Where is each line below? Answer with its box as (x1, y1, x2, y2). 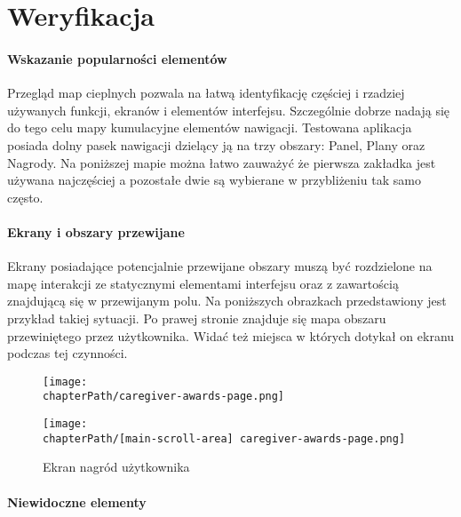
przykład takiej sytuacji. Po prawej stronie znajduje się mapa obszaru (7, 308, 386, 327)
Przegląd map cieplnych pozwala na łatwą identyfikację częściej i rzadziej (7, 84, 405, 102)
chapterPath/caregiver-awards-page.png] (43, 390, 285, 403)
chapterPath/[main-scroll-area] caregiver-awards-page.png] (43, 432, 406, 445)
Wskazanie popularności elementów (7, 49, 227, 68)
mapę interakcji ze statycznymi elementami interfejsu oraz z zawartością (7, 274, 399, 292)
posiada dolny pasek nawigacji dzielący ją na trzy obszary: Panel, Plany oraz (7, 135, 425, 154)
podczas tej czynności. (7, 344, 128, 362)
